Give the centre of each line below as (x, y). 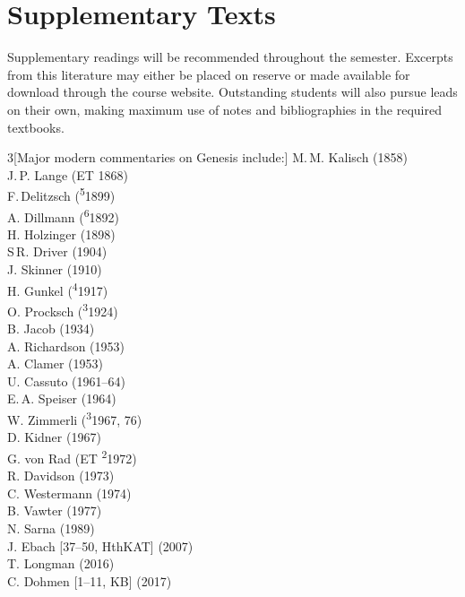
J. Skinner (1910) (55, 268)
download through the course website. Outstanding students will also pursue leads (232, 92)
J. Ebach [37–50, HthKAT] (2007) (100, 545)
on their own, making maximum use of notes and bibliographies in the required (224, 109)
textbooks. (36, 127)
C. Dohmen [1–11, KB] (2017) (90, 580)
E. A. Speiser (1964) (62, 398)
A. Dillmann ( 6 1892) (64, 215)
